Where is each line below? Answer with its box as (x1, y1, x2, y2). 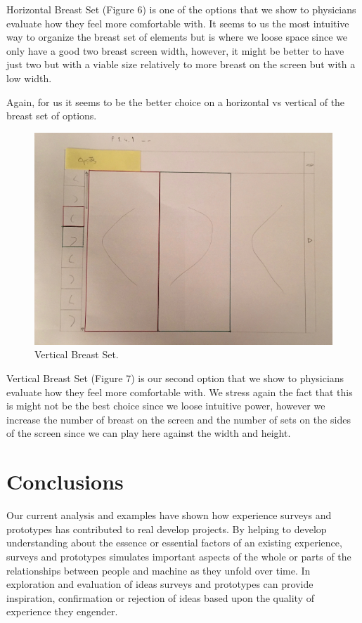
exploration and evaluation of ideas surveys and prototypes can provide (6, 577, 313, 591)
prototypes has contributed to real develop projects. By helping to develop (6, 521, 327, 536)
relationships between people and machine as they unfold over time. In (6, 563, 311, 577)
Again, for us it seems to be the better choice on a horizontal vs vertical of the (6, 94, 345, 109)
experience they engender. (6, 604, 118, 619)
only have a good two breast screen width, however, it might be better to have (6, 43, 344, 58)
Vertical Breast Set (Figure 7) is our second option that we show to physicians (6, 371, 344, 386)
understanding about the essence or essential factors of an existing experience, (6, 535, 342, 550)
